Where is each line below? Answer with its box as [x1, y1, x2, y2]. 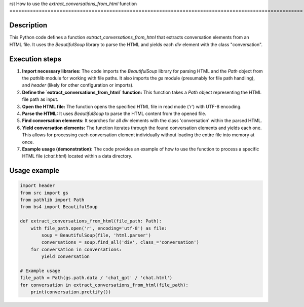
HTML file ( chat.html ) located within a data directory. [22, 153, 133, 159]
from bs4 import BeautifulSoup [20, 204, 98, 210]
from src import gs [20, 190, 68, 196]
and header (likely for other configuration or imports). [22, 82, 134, 88]
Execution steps [9, 55, 62, 63]
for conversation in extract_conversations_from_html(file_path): [20, 282, 188, 288]
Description [9, 21, 48, 30]
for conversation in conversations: [30, 246, 122, 252]
